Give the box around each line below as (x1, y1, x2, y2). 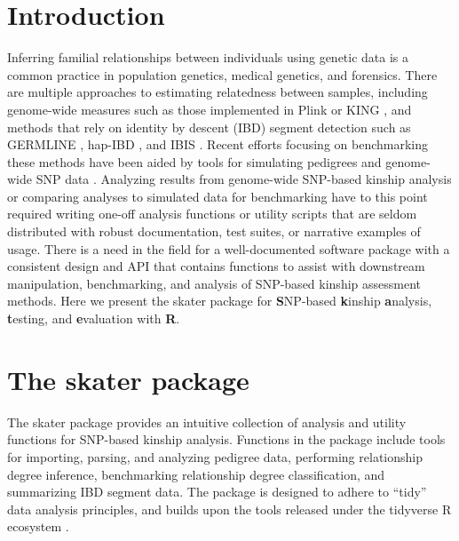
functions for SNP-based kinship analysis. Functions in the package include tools (7, 430, 446, 449)
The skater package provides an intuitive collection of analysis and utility (7, 412, 407, 431)
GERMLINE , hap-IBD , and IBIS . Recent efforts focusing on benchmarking (7, 135, 429, 154)
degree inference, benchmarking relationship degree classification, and (7, 465, 385, 483)
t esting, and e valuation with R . (7, 309, 180, 328)
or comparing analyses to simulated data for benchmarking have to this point (7, 187, 428, 205)
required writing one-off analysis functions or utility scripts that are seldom (7, 204, 417, 223)
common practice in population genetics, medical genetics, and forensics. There (7, 65, 438, 84)
